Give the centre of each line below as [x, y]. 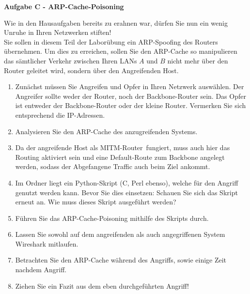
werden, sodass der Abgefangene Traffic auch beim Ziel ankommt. [113, 166]
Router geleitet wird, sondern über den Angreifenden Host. [91, 70]
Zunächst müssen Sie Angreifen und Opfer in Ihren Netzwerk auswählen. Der [130, 86]
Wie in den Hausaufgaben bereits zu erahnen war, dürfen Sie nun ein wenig [116, 23]
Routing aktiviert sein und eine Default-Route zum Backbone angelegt [120, 157]
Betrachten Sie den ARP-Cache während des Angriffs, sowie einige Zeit [121, 260]
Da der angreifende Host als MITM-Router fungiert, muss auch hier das [123, 147]
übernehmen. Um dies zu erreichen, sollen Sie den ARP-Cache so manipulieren [121, 51]
